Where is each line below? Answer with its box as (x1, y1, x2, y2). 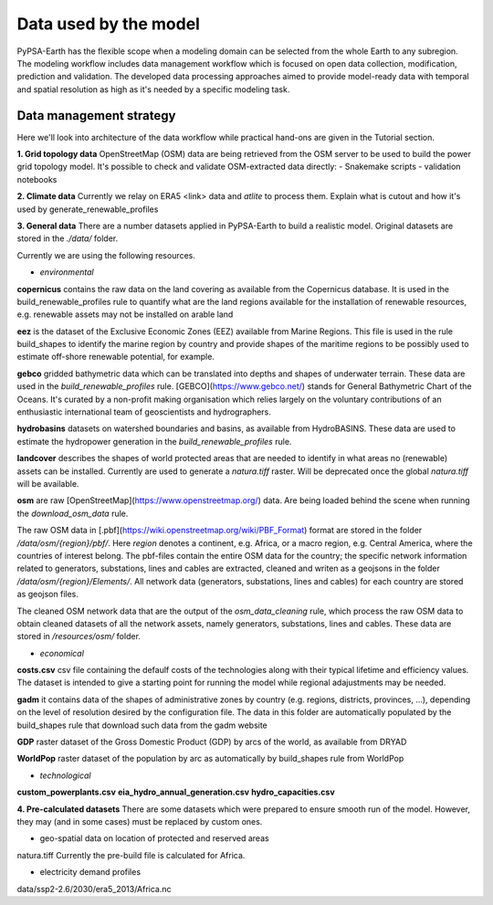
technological (39, 770, 91, 781)
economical (39, 647, 84, 658)
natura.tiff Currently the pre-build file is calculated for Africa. (16, 849, 246, 860)
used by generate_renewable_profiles (16, 204, 159, 215)
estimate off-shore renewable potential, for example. (16, 352, 215, 363)
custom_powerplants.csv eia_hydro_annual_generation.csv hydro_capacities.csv (16, 786, 335, 798)
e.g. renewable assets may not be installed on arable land (16, 309, 234, 320)
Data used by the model (16, 14, 201, 34)
